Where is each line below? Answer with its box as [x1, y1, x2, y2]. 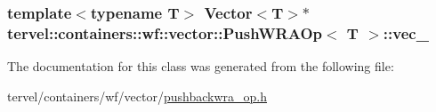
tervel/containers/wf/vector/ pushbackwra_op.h [7, 86, 268, 105]
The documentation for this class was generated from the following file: [7, 57, 394, 76]
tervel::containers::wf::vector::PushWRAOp [7, 21, 322, 44]
